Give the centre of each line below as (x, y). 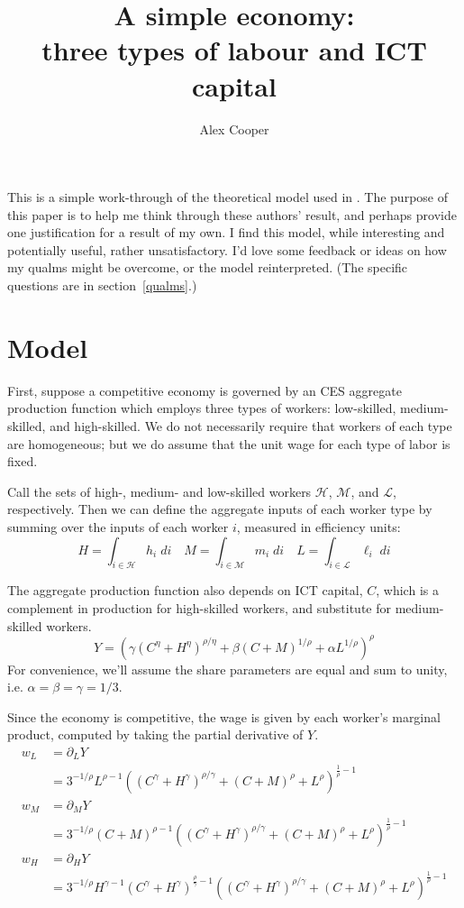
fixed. (23, 461)
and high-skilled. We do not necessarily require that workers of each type (251, 425)
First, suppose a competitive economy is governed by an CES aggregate (205, 390)
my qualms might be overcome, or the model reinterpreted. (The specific (208, 267)
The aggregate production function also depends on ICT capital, (185, 590)
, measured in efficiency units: (318, 526)
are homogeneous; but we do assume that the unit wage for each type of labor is (229, 443)
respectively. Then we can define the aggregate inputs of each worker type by (220, 509)
